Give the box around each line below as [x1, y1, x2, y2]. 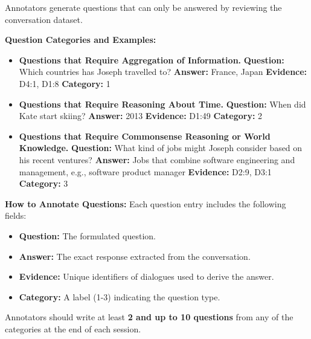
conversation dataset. [5, 13, 83, 25]
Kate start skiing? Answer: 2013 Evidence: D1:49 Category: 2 [19, 109, 263, 122]
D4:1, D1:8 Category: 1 [19, 77, 111, 89]
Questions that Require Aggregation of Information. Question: [19, 53, 284, 66]
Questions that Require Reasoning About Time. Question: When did [19, 97, 306, 110]
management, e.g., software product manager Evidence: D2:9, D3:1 [19, 165, 272, 178]
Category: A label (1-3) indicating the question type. [19, 290, 220, 303]
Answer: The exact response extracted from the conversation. [19, 250, 251, 262]
